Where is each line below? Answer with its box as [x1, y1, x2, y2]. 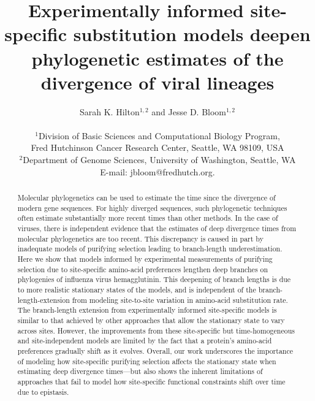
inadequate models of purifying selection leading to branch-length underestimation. [17, 243, 283, 254]
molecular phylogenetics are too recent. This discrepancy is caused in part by [17, 233, 264, 243]
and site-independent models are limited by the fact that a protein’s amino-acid [17, 335, 272, 346]
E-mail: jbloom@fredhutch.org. [100, 165, 215, 178]
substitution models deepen [73, 21, 311, 47]
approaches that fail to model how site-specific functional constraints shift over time [17, 376, 286, 386]
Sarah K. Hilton [80, 105, 140, 118]
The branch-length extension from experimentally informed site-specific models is [17, 305, 277, 315]
